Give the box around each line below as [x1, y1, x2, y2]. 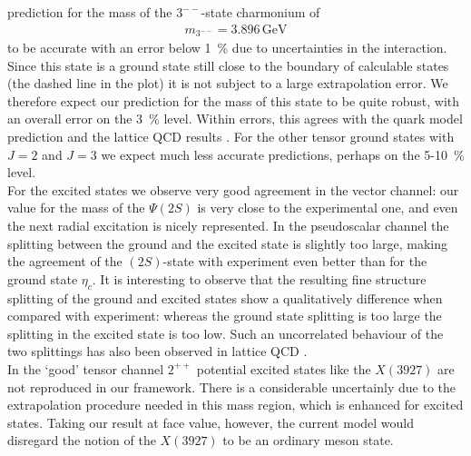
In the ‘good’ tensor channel [7, 359, 164, 378]
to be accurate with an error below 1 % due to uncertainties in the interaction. [7, 38, 447, 57]
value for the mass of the [7, 198, 145, 217]
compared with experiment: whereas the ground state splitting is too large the [7, 306, 442, 325]
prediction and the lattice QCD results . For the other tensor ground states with [7, 127, 455, 146]
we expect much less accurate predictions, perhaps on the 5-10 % [101, 144, 465, 164]
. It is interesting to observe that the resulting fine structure [92, 269, 427, 288]
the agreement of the [7, 252, 123, 271]
